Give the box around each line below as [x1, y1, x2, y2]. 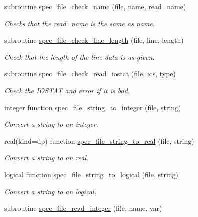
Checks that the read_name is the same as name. [4, 18, 155, 28]
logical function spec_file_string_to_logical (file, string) [4, 169, 179, 179]
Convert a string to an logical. [4, 186, 96, 196]
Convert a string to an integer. [4, 119, 99, 129]
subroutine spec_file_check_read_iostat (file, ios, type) [4, 68, 176, 79]
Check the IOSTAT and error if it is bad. [4, 85, 130, 95]
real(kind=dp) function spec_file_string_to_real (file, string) [4, 135, 194, 146]
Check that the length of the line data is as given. [4, 51, 155, 62]
